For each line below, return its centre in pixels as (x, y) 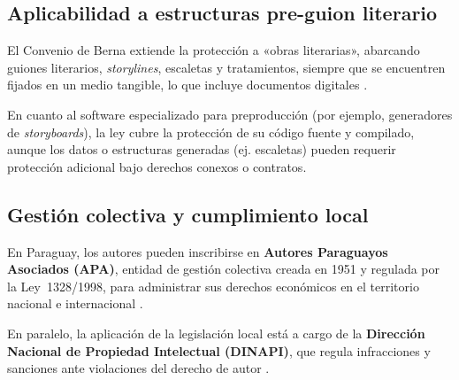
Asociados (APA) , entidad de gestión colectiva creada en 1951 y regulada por (223, 269)
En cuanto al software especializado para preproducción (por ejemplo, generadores (230, 114)
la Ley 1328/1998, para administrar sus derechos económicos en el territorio (213, 286)
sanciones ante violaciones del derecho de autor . (138, 368)
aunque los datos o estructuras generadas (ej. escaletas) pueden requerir (202, 149)
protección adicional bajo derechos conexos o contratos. (157, 166)
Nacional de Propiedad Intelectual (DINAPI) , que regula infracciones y (219, 350)
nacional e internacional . (75, 303)
